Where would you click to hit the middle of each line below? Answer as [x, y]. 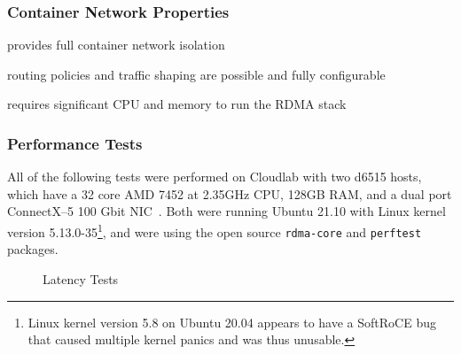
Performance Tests [75, 143]
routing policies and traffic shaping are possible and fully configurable [196, 74]
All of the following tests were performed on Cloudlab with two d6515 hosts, [215, 177]
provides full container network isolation [116, 45]
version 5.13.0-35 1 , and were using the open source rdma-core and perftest [215, 231]
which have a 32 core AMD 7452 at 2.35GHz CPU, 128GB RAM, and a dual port [230, 193]
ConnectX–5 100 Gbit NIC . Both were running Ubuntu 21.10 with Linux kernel [227, 211]
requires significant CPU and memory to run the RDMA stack [177, 104]
